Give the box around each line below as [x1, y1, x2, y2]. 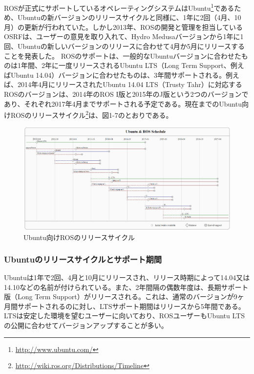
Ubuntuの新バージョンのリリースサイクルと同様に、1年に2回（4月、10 [17, 12, 241, 22]
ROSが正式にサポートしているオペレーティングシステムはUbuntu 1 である [4, 1, 234, 13]
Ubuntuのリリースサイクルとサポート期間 [4, 253, 162, 265]
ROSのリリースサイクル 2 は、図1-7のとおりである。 [10, 109, 173, 120]
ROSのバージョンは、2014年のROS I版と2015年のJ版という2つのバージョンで [4, 89, 249, 99]
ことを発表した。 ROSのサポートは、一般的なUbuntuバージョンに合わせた [4, 50, 241, 61]
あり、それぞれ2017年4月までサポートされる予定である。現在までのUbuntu [4, 98, 242, 109]
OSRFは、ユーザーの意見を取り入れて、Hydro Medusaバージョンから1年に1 [4, 31, 244, 42]
